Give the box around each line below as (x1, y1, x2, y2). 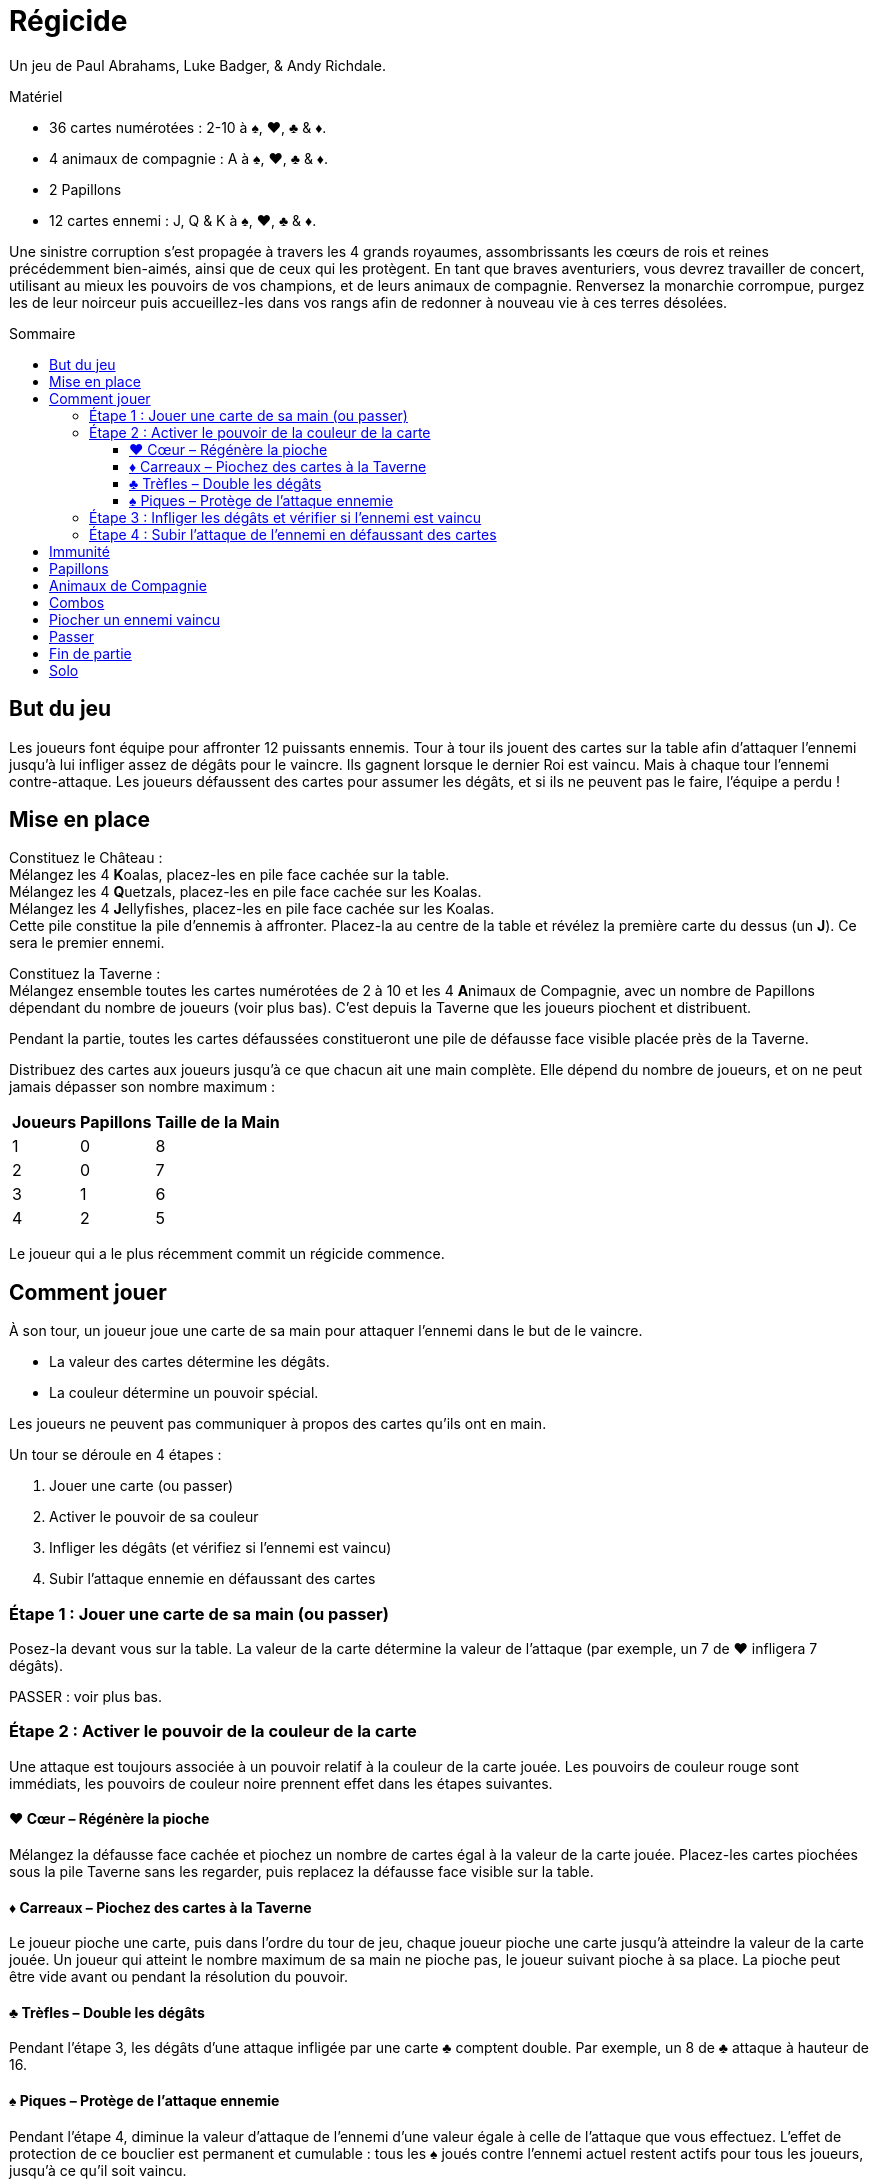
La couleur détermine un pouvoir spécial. (49, 1384, 319, 1402)
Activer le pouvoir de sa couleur (49, 1508, 259, 1526)
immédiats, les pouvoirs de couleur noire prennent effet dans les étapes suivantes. (9, 1774, 553, 1792)
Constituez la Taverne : (9, 965, 161, 983)
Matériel (9, 87, 63, 105)
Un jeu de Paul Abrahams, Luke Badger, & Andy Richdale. (9, 56, 387, 74)
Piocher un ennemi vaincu (49, 610, 220, 628)
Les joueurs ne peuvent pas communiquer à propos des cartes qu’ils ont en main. (9, 1415, 547, 1433)
